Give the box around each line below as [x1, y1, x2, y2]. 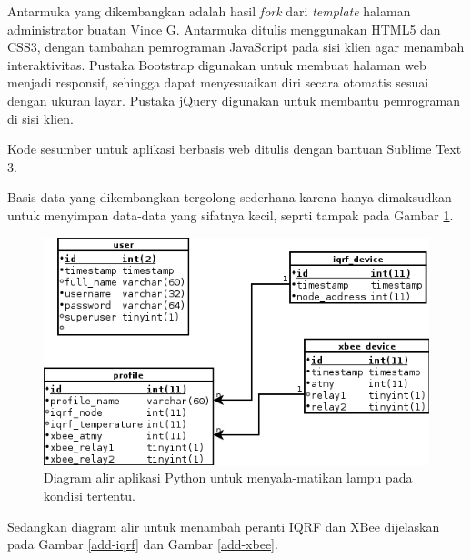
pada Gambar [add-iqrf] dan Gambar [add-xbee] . [7, 535, 278, 554]
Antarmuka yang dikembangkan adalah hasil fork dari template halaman [7, 2, 411, 20]
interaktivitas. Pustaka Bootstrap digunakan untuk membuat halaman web [7, 55, 426, 74]
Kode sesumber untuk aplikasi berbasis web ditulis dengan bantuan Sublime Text [7, 139, 462, 158]
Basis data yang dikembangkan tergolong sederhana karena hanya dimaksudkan [7, 188, 452, 207]
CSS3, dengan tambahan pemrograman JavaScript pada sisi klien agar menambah [7, 37, 465, 56]
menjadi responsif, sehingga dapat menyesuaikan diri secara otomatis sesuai [7, 73, 429, 92]
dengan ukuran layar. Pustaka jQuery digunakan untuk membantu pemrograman [7, 90, 460, 109]
